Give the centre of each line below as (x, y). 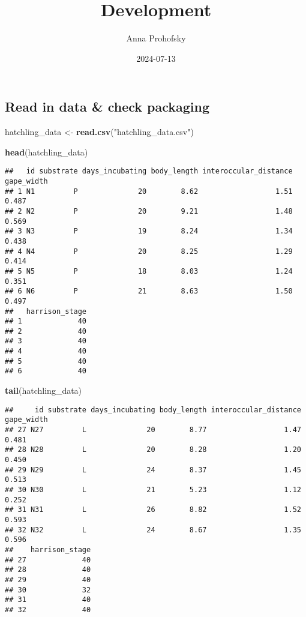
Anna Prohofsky (156, 38)
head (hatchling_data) (46, 152)
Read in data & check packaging (107, 107)
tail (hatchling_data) (43, 390)
